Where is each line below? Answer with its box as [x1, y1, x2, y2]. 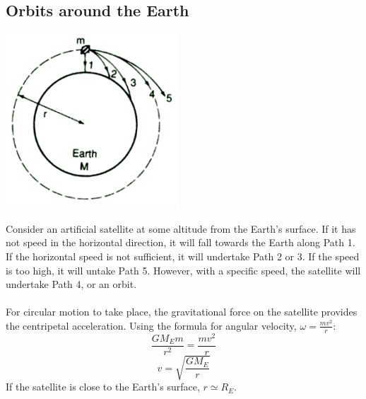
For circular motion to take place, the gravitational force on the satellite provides [6, 304, 358, 319]
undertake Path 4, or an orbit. [6, 277, 137, 291]
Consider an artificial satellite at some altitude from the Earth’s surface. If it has [6, 221, 356, 236]
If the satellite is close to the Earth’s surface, [6, 379, 200, 394]
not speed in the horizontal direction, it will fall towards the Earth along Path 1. [6, 235, 355, 250]
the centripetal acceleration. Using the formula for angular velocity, [6, 318, 297, 332]
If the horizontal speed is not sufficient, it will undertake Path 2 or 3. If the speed [6, 248, 360, 263]
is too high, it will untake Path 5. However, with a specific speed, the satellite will [6, 262, 361, 277]
